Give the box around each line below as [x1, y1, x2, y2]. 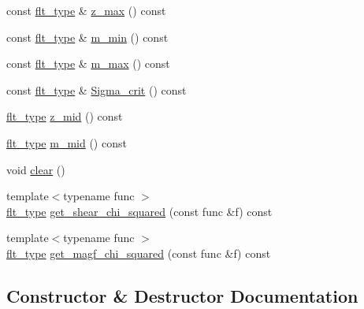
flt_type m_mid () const [6, 134, 127, 151]
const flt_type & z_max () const [6, 2, 166, 18]
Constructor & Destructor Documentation [6, 283, 358, 307]
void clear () [6, 161, 65, 177]
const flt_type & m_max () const [6, 55, 170, 72]
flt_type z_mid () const [6, 108, 123, 125]
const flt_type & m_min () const [6, 28, 169, 45]
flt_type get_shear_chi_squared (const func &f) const [6, 203, 273, 219]
